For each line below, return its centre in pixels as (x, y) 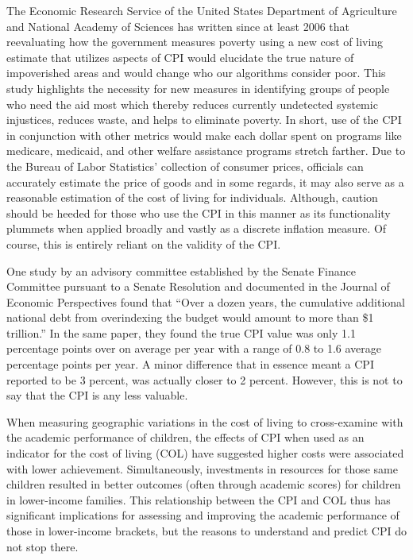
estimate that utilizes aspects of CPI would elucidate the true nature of (180, 57)
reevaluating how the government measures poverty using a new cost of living (195, 42)
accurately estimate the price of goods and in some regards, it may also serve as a (205, 182)
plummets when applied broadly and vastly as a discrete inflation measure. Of (197, 228)
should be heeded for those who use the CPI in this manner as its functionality (199, 212)
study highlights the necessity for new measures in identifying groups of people (198, 88)
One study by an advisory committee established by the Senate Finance (181, 270)
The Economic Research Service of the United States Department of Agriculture (202, 10)
